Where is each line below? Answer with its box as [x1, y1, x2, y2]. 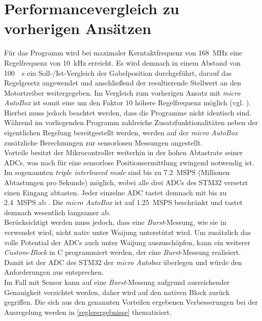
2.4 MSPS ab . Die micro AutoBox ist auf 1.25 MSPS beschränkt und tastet [4, 197, 243, 208]
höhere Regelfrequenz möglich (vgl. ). [135, 97, 251, 108]
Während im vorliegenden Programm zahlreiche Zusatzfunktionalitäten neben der [4, 117, 258, 128]
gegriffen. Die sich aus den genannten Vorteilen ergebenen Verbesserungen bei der [4, 297, 258, 307]
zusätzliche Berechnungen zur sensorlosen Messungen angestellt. [4, 137, 203, 148]
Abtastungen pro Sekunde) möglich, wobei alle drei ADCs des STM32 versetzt [4, 177, 248, 188]
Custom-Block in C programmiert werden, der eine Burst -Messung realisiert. [4, 247, 241, 257]
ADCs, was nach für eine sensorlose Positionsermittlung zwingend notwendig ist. [4, 157, 254, 167]
